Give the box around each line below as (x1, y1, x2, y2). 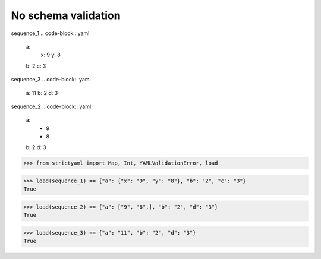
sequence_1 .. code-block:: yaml (11, 30, 90, 37)
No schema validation (11, 9, 121, 22)
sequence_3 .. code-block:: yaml (11, 76, 92, 83)
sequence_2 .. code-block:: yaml (11, 103, 92, 110)
